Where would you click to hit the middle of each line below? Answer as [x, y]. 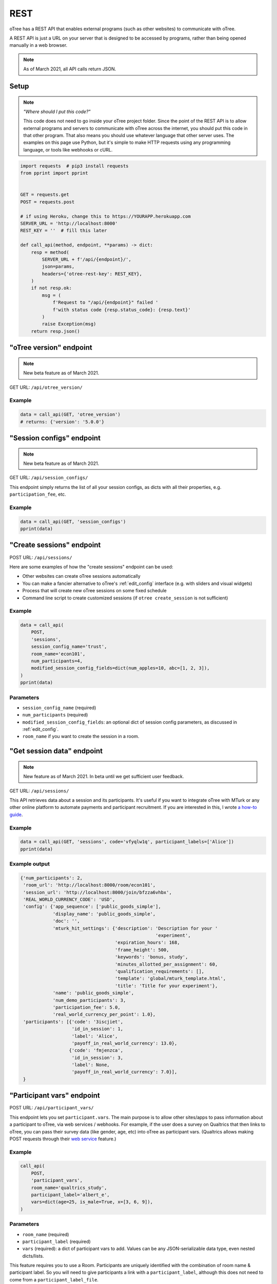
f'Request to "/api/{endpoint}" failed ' [105, 303]
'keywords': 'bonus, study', [151, 957]
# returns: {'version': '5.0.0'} [62, 422]
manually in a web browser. [38, 45]
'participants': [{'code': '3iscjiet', [73, 1022]
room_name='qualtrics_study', [69, 1187]
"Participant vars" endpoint [55, 1096]
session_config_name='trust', [69, 647]
